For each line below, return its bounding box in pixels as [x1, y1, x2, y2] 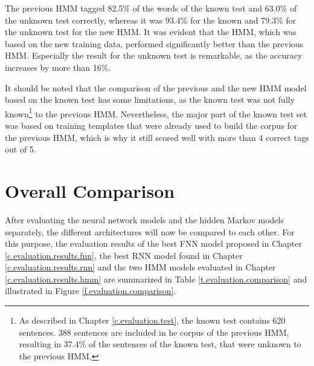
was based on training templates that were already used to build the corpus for [5, 119, 298, 131]
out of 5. [5, 143, 36, 155]
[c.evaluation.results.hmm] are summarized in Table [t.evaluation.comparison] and [5, 272, 307, 285]
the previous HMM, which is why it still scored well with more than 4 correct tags [5, 131, 309, 143]
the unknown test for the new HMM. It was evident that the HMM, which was [5, 25, 296, 38]
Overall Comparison [5, 178, 175, 203]
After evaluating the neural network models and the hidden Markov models [5, 213, 284, 226]
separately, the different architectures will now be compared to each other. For [5, 225, 295, 238]
